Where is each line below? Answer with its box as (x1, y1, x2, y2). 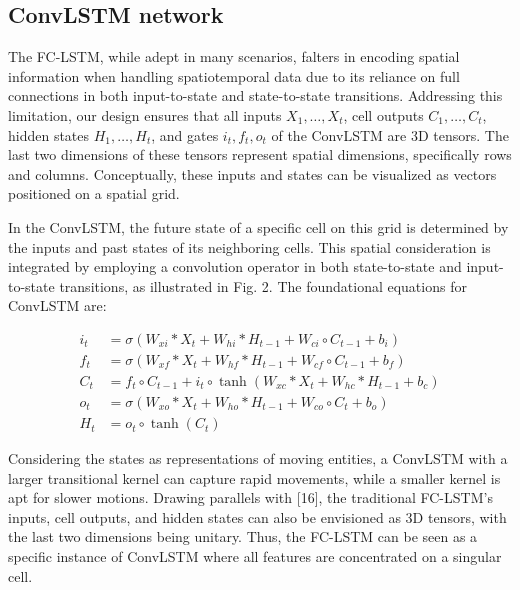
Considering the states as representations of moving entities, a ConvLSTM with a (8, 448, 508, 469)
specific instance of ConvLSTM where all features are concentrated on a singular (8, 546, 502, 567)
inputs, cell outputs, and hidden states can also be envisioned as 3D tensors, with (8, 506, 507, 527)
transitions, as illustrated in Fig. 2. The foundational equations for (59, 275, 467, 296)
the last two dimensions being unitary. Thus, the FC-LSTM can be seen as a (8, 526, 478, 547)
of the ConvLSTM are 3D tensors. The (271, 124, 509, 145)
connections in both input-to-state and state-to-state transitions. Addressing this (8, 85, 503, 106)
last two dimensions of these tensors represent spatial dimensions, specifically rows (8, 144, 512, 165)
